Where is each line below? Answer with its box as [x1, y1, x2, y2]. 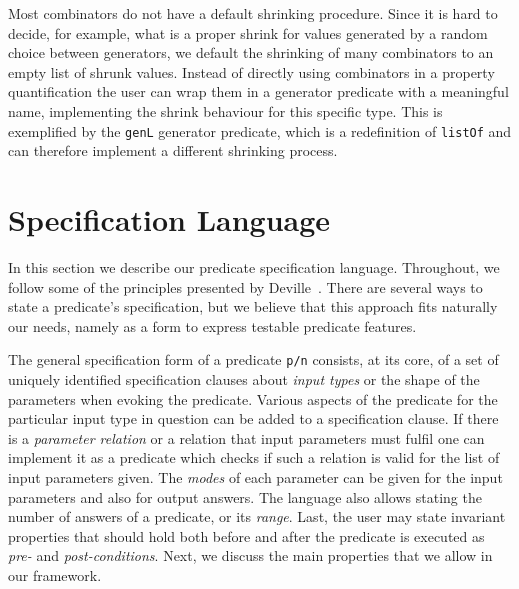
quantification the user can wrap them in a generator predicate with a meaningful [8, 81, 509, 102]
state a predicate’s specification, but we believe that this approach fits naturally [8, 296, 498, 317]
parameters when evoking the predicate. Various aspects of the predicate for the [8, 388, 498, 409]
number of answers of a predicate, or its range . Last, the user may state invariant [8, 506, 506, 527]
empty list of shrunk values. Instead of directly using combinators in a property [8, 61, 495, 82]
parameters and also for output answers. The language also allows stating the [8, 486, 482, 507]
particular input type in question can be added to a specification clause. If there [8, 408, 499, 429]
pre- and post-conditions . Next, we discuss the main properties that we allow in [8, 545, 493, 566]
